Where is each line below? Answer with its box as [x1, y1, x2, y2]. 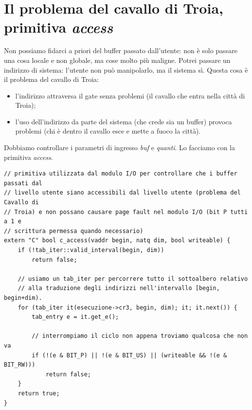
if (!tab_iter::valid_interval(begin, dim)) [18, 247, 164, 254]
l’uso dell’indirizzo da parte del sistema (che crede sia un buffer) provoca [15, 116, 232, 126]
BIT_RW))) [4, 361, 36, 369]
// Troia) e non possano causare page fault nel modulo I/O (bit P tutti [4, 208, 248, 215]
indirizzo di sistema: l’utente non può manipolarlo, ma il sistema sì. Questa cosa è [4, 64, 248, 75]
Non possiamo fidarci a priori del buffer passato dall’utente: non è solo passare [4, 45, 237, 56]
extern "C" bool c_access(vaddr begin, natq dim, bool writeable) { [4, 237, 231, 244]
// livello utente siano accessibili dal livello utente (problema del [4, 189, 241, 196]
